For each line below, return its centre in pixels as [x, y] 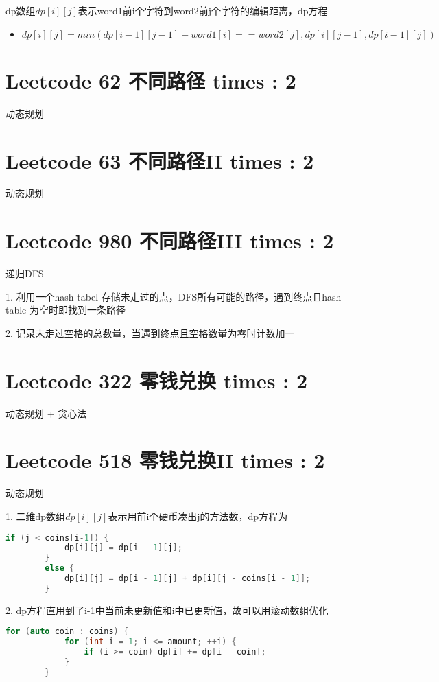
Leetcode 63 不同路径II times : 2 [160, 160]
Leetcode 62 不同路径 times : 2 [151, 80]
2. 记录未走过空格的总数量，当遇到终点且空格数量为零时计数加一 [150, 332]
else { [60, 568]
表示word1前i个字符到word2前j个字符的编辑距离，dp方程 [203, 10]
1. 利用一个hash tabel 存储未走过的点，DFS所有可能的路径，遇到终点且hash [174, 296]
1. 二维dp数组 [36, 516]
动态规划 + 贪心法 [46, 413]
